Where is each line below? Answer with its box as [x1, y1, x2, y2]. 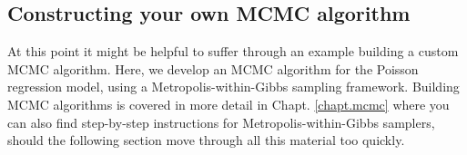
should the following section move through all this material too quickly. [7, 131, 405, 150]
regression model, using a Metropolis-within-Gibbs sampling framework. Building [7, 77, 460, 96]
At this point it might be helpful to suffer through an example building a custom [7, 42, 459, 61]
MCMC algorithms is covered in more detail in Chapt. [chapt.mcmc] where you [7, 94, 450, 113]
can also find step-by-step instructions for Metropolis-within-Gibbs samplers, [7, 112, 435, 131]
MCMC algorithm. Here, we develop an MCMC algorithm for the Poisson [7, 59, 419, 78]
